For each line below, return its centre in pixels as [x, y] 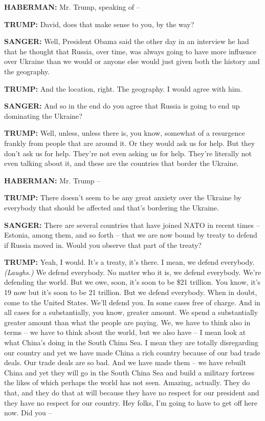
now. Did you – [28, 413]
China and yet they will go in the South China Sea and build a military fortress [129, 372]
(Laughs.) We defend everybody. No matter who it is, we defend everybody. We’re [133, 272]
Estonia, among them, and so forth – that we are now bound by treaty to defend [131, 235]
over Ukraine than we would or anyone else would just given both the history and [132, 61]
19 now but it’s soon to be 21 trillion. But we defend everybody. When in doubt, [131, 292]
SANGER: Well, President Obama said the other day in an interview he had [127, 41]
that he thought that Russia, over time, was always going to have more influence [130, 51]
